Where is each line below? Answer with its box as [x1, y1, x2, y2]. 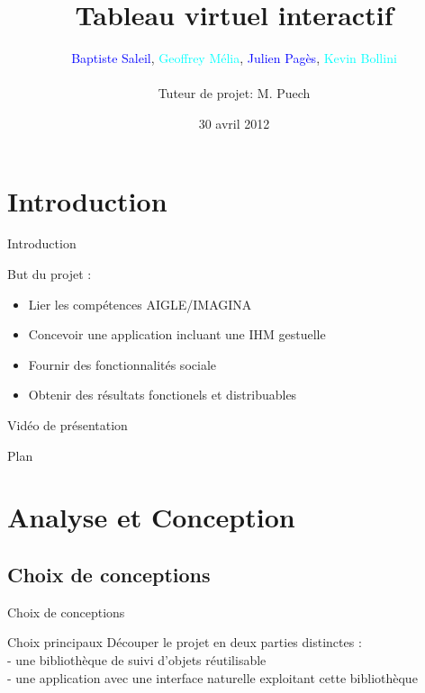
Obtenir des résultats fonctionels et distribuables [28, 385, 297, 404]
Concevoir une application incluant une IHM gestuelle [28, 325, 326, 344]
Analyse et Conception [7, 499, 295, 535]
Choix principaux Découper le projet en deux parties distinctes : [7, 633, 362, 652]
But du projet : [7, 265, 92, 283]
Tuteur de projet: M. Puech [158, 84, 311, 103]
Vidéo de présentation [7, 416, 128, 434]
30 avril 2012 [198, 113, 270, 132]
